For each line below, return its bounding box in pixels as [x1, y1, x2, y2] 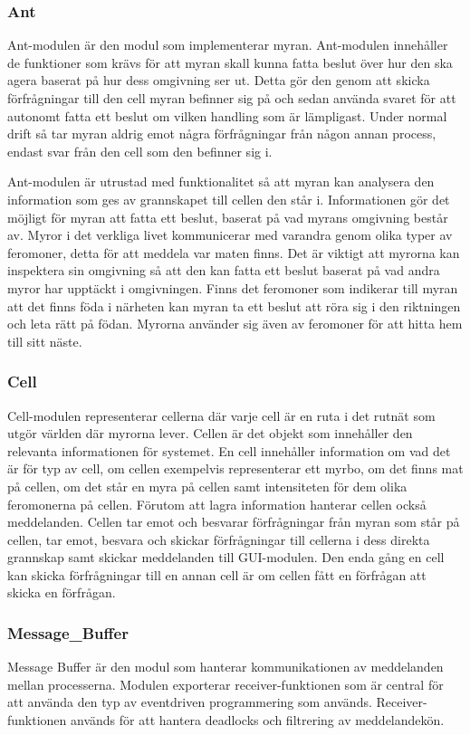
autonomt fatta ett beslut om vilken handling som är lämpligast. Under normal [7, 106, 447, 125]
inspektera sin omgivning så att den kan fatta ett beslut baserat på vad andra [7, 261, 440, 280]
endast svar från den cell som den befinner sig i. [7, 141, 273, 160]
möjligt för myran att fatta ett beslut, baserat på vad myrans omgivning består [7, 207, 448, 226]
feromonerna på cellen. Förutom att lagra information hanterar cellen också [7, 494, 427, 513]
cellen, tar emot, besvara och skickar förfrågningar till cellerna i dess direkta [7, 530, 430, 549]
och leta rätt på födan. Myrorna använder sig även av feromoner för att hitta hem [7, 314, 463, 333]
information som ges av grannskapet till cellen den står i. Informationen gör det [7, 189, 450, 208]
